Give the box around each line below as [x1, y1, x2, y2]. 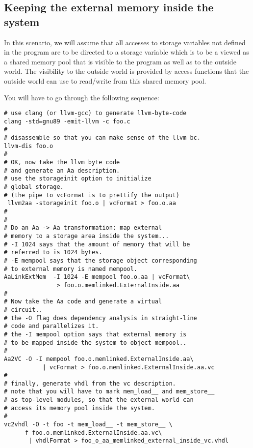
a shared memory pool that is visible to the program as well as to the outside [4, 56, 236, 66]
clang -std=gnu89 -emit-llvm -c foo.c [4, 118, 130, 125]
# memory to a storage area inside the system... [4, 233, 169, 239]
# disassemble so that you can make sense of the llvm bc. [4, 134, 201, 142]
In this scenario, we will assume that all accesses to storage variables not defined [4, 37, 246, 47]
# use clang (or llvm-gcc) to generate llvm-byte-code [4, 110, 187, 117]
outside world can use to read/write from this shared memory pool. [4, 75, 206, 86]
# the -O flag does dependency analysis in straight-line [4, 314, 197, 322]
